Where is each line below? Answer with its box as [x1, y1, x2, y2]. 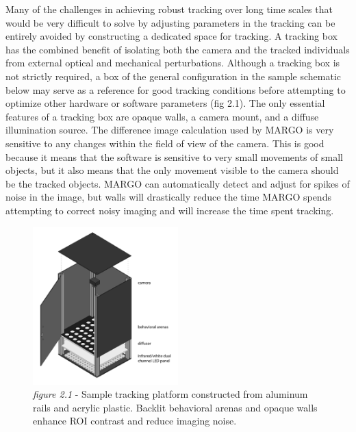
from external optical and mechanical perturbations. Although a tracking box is [5, 55, 340, 70]
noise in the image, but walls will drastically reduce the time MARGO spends [5, 190, 331, 204]
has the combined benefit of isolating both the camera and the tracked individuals [5, 42, 350, 56]
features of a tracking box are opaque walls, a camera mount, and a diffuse [5, 109, 319, 123]
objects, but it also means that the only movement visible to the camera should [5, 163, 339, 177]
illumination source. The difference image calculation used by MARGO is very [5, 123, 334, 137]
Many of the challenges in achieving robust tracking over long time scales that [5, 2, 333, 16]
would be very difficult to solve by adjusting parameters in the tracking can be [5, 15, 335, 29]
